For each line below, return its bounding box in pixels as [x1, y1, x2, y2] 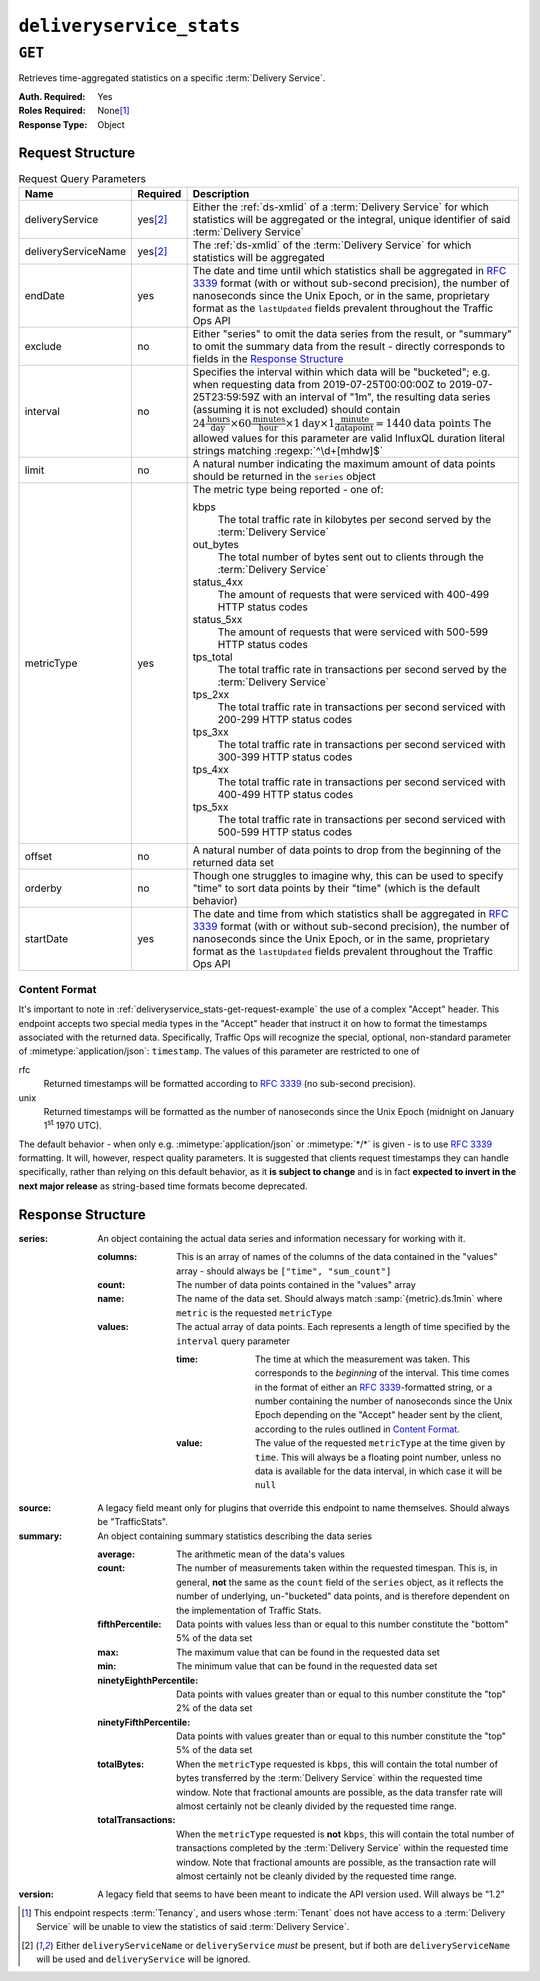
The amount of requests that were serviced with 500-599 [217, 625, 489, 639]
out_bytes [192, 538, 240, 552]
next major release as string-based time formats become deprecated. [18, 1180, 309, 1192]
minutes [252, 413, 286, 424]
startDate [24, 932, 69, 946]
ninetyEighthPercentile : [97, 1674, 199, 1686]
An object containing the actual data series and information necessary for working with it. [97, 1232, 466, 1244]
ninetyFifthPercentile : [97, 1716, 191, 1728]
